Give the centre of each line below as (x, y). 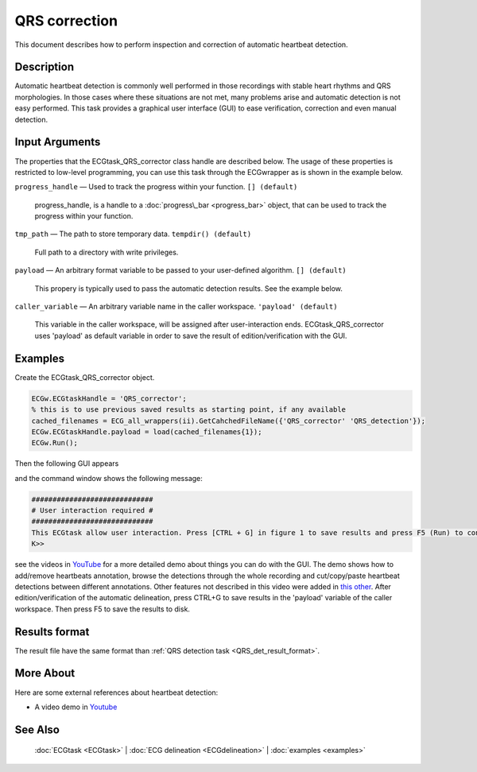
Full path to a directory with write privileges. (107, 252)
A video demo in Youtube (76, 707)
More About (45, 673)
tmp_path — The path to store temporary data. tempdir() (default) (133, 234)
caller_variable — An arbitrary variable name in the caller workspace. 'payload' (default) (176, 307)
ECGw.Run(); (55, 443)
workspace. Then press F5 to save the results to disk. (103, 609)
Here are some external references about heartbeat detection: (116, 692)
